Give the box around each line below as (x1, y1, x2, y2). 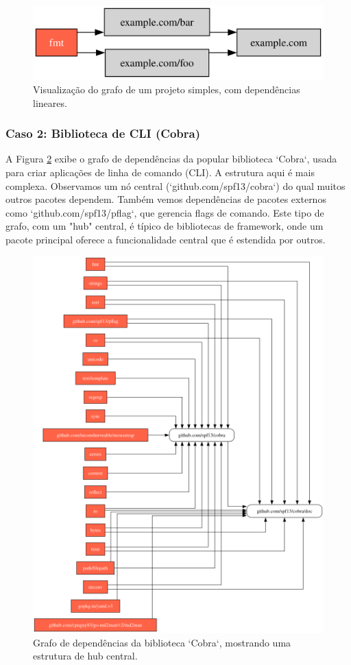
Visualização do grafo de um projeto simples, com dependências (33, 82, 300, 97)
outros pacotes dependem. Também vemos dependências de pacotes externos (5, 192, 326, 206)
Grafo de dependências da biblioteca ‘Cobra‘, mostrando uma (33, 635, 291, 649)
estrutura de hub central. (33, 649, 138, 663)
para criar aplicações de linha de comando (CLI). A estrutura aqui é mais (5, 165, 315, 180)
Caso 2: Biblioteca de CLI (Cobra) (5, 125, 200, 142)
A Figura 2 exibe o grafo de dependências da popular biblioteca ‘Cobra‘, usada (5, 152, 337, 166)
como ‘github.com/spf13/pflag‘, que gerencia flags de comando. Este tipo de (5, 205, 324, 219)
